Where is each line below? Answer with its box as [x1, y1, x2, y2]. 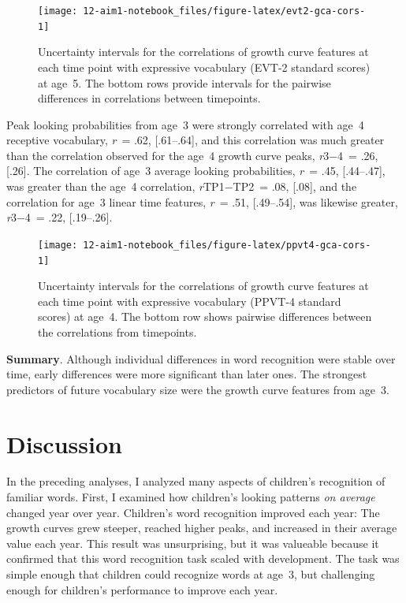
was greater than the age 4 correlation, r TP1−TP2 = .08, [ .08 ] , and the [6, 178, 357, 195]
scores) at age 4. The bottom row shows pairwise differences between [38, 308, 372, 325]
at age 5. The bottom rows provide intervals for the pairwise [38, 74, 331, 91]
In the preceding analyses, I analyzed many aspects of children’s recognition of [6, 473, 386, 489]
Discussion [6, 427, 122, 460]
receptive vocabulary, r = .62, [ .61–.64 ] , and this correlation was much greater [6, 132, 385, 148]
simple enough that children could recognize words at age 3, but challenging [6, 566, 375, 582]
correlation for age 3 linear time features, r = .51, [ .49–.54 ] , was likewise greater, [6, 193, 398, 210]
